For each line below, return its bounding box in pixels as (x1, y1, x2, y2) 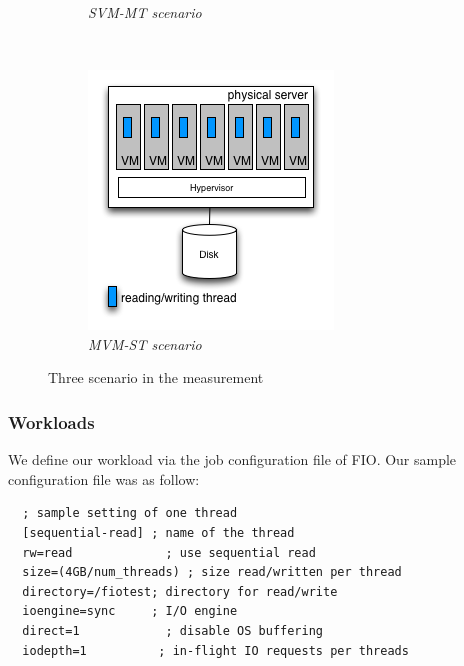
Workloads (8, 409, 95, 434)
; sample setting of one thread (22, 506, 238, 521)
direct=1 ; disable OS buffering (22, 623, 323, 638)
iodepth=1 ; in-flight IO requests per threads (22, 643, 409, 658)
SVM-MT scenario (88, 2, 202, 22)
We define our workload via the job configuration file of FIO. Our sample (8, 449, 457, 470)
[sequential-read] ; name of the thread (22, 525, 295, 540)
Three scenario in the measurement (48, 367, 264, 388)
